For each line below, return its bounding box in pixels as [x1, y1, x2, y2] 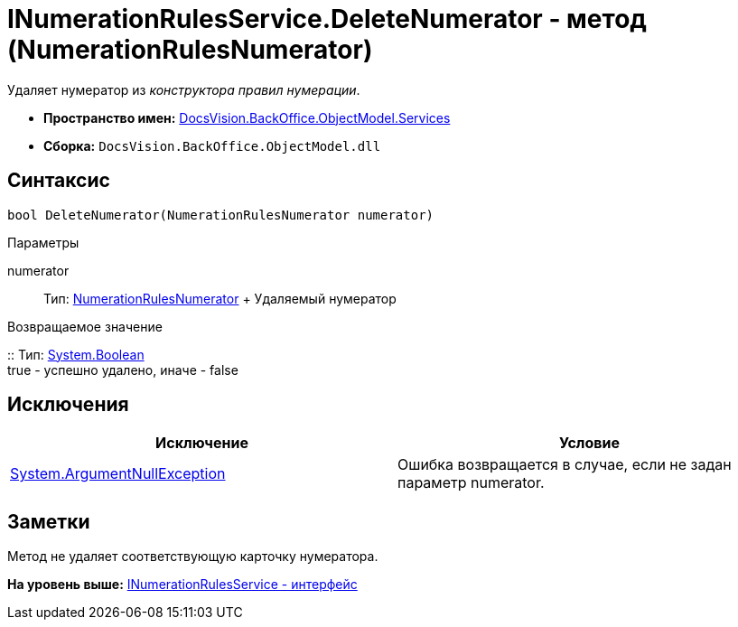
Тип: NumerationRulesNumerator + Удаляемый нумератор [43, 290, 397, 306]
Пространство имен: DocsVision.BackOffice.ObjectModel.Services [43, 109, 451, 126]
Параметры [7, 234, 79, 250]
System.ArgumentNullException [10, 464, 226, 483]
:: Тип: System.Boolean [7, 346, 145, 362]
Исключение [155, 434, 248, 453]
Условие [559, 434, 620, 453]
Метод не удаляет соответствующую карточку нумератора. [7, 548, 378, 565]
